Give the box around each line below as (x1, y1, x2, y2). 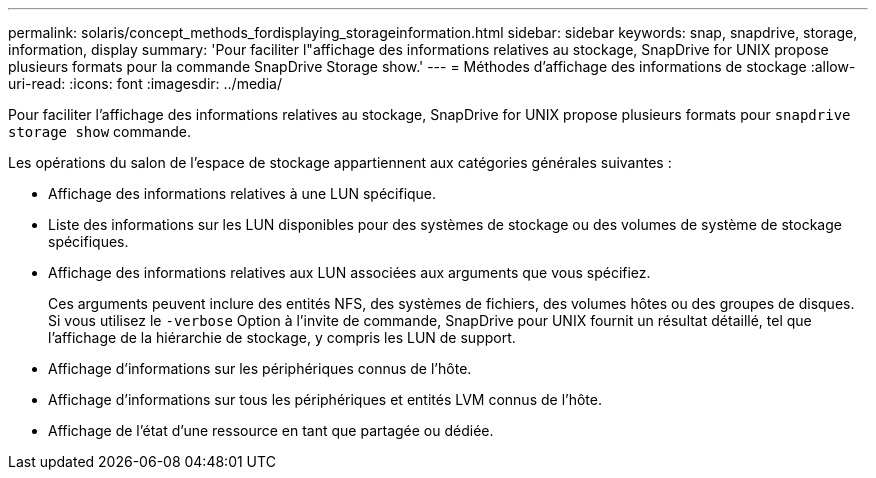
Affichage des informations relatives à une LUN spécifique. (48, 185, 437, 202)
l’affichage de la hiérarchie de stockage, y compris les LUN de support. (48, 329, 516, 346)
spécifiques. (48, 233, 129, 250)
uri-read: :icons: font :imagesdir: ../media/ (8, 75, 282, 92)
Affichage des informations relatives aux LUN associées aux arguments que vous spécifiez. (48, 264, 651, 281)
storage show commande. (8, 123, 191, 140)
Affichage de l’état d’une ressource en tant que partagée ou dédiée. (48, 422, 494, 439)
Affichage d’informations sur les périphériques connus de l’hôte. (48, 360, 472, 377)
